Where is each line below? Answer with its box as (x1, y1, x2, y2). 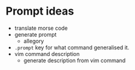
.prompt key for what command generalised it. (14, 44, 130, 51)
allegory (23, 37, 44, 44)
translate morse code (14, 24, 68, 32)
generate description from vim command (23, 57, 126, 64)
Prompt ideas (5, 4, 74, 18)
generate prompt (14, 30, 57, 38)
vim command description (14, 50, 80, 57)
